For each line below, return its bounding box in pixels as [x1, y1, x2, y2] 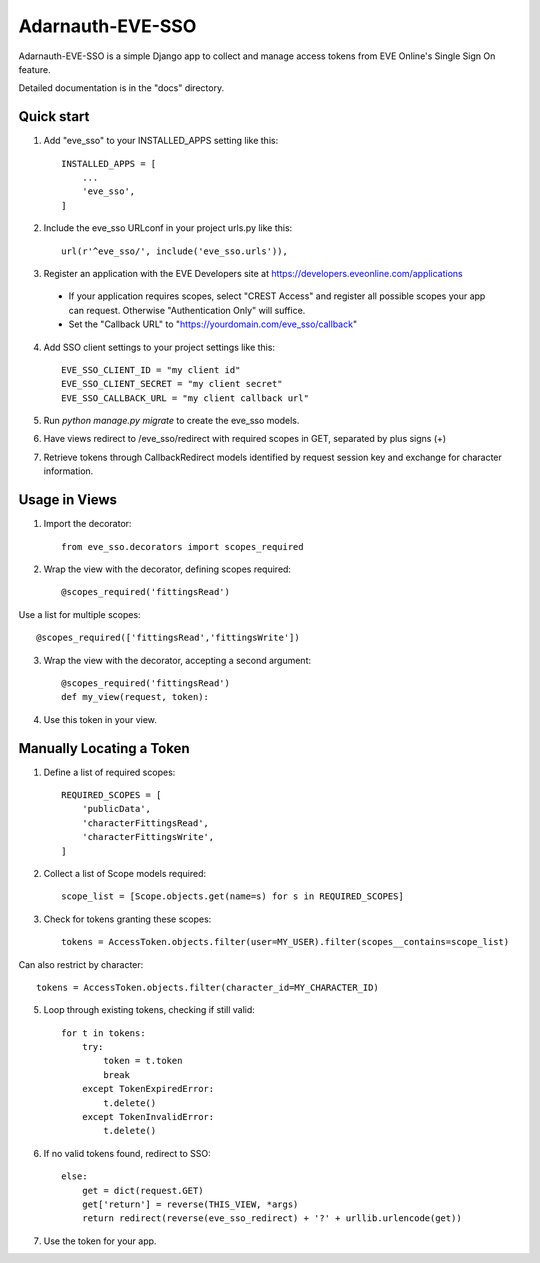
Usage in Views [18, 491, 118, 509]
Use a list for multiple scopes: [18, 608, 141, 620]
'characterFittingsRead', [81, 817, 210, 829]
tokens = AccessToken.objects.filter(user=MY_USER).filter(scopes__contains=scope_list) [61, 936, 510, 948]
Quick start [18, 108, 90, 125]
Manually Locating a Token [18, 740, 190, 757]
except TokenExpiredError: [81, 1083, 215, 1095]
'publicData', [81, 803, 152, 815]
